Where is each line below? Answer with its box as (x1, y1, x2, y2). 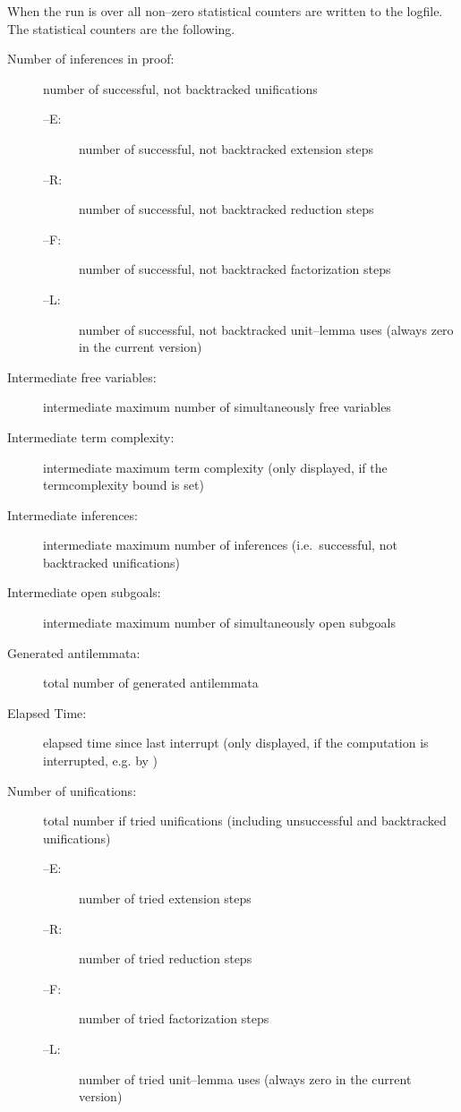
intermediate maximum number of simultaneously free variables (43, 398, 391, 416)
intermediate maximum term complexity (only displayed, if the (43, 458, 388, 476)
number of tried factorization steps (79, 1009, 269, 1028)
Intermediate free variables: (7, 367, 157, 386)
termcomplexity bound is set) (43, 475, 204, 494)
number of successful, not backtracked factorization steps (79, 260, 391, 278)
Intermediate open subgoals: (7, 583, 161, 602)
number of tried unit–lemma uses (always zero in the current (79, 1069, 412, 1088)
